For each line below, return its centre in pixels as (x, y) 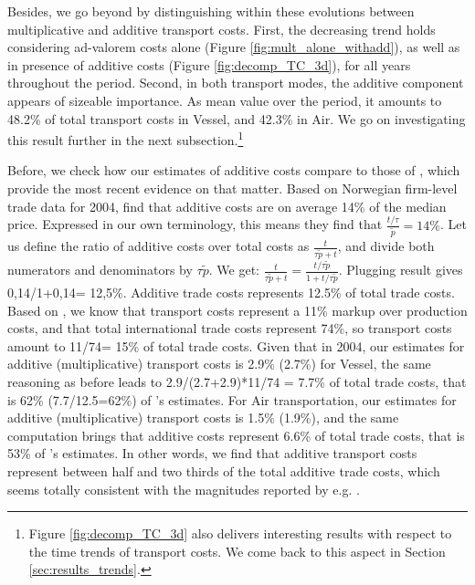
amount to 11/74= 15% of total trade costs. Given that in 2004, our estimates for (236, 345)
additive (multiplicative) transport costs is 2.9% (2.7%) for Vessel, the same (219, 364)
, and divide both (386, 246)
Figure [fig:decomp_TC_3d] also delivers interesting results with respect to (240, 533)
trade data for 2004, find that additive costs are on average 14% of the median (227, 206)
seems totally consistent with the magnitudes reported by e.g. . (184, 489)
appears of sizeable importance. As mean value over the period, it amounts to (225, 100)
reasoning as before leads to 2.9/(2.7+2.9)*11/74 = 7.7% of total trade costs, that (237, 381)
